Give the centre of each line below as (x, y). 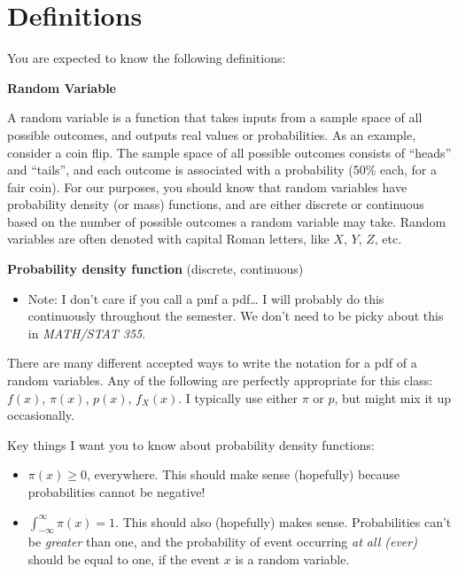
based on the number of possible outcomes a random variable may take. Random (227, 221)
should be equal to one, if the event (124, 558)
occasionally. (41, 415)
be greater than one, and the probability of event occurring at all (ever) (222, 542)
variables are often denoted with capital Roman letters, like (168, 239)
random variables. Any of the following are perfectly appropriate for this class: (220, 380)
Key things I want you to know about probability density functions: (191, 444)
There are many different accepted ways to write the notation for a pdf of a (212, 363)
